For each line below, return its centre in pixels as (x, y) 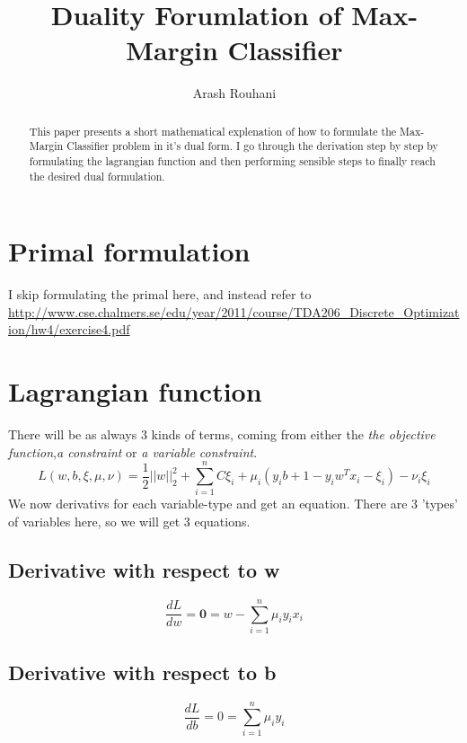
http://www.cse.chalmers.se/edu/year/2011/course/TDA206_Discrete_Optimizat (234, 311)
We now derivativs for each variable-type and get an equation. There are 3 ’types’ (233, 504)
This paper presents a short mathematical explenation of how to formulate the (213, 131)
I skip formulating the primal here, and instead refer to (160, 294)
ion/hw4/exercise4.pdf (69, 329)
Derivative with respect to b (142, 672)
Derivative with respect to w (144, 570)
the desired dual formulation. (97, 176)
